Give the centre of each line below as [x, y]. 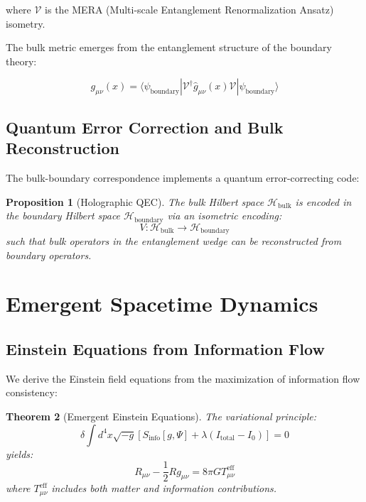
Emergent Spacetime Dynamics [162, 304]
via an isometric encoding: [225, 215]
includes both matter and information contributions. [164, 488]
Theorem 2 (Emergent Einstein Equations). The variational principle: [161, 416]
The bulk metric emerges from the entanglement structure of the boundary [169, 47]
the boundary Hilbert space [63, 215]
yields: [20, 453]
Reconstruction [63, 148]
